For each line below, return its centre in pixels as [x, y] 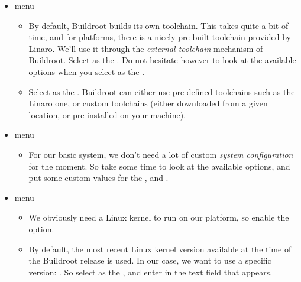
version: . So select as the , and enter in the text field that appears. [150, 272]
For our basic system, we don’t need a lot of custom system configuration [161, 154]
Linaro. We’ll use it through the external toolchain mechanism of [146, 48]
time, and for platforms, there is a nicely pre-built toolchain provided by [160, 37]
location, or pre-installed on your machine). [107, 114]
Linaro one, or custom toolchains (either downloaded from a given [148, 103]
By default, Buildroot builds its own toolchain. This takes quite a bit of [158, 25]
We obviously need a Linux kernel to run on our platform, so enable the [159, 217]
